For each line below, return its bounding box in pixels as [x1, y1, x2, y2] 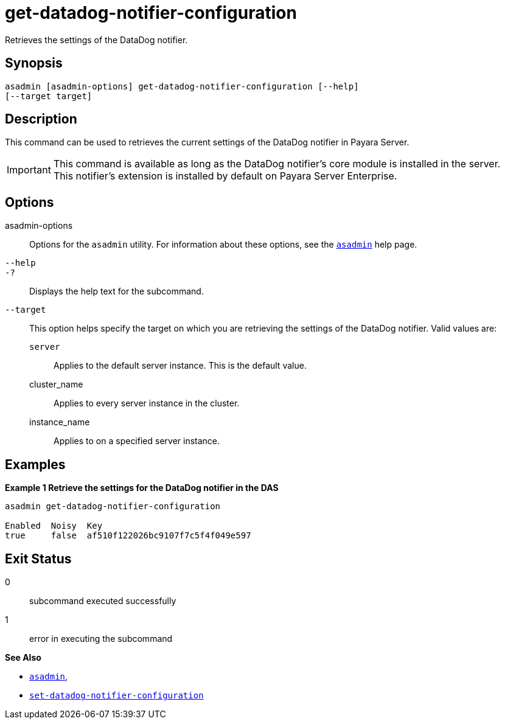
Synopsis [5, 55, 63, 71]
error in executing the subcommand [29, 633, 173, 644]
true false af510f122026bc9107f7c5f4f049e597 [5, 531, 251, 541]
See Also [5, 652, 41, 663]
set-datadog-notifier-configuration [29, 690, 204, 700]
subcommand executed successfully [29, 595, 176, 606]
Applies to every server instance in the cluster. [54, 398, 240, 409]
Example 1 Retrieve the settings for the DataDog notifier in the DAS [5, 482, 279, 493]
